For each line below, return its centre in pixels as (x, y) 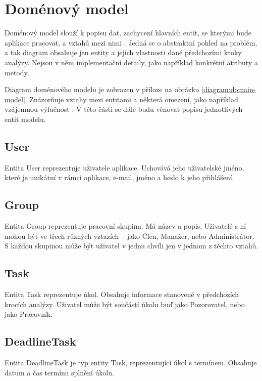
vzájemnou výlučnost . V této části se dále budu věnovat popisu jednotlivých (124, 109)
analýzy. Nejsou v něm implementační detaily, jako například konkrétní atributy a (131, 62)
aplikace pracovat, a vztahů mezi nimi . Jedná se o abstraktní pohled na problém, (131, 42)
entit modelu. (25, 119)
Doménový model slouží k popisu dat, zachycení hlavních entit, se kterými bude (128, 33)
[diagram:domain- (229, 89)
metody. (17, 72)
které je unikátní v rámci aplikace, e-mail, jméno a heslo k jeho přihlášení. (119, 177)
